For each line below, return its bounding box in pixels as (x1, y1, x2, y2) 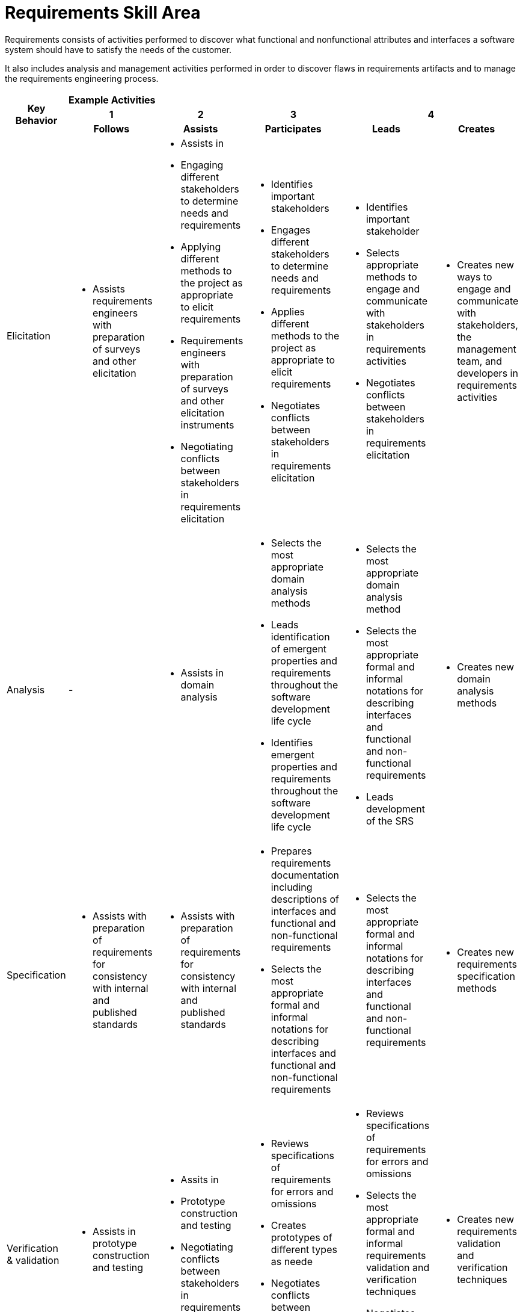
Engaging (180, 158, 224, 171)
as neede (271, 1255, 313, 1267)
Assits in (180, 1173, 219, 1186)
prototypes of (271, 1231, 332, 1243)
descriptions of (271, 893, 339, 905)
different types (271, 1243, 337, 1255)
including (271, 880, 313, 893)
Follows (93, 122, 130, 135)
